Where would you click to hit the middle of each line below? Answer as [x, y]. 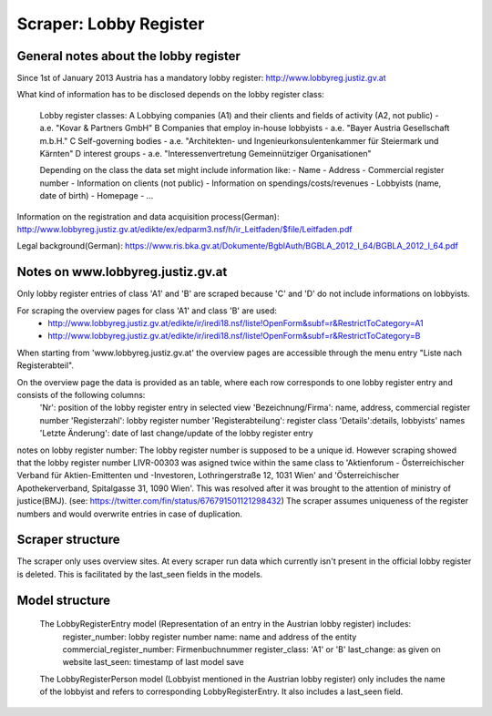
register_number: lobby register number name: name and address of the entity [210, 637]
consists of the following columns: [81, 395]
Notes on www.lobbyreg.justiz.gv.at [122, 272]
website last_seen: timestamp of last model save [154, 662]
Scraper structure [68, 540]
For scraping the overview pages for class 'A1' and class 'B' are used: [147, 311]
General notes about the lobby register [129, 56]
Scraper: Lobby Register [111, 24]
